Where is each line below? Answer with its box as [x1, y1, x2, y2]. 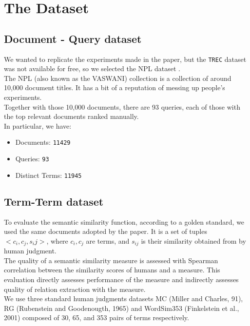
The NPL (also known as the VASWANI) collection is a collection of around [4, 73, 231, 83]
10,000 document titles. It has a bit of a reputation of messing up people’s [4, 82, 225, 93]
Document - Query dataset [4, 31, 142, 46]
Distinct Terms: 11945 [15, 170, 82, 180]
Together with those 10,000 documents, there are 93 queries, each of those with [4, 101, 240, 112]
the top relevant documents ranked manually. [4, 111, 139, 121]
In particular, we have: [4, 120, 72, 131]
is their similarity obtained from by [141, 235, 246, 246]
